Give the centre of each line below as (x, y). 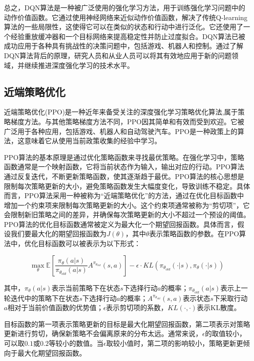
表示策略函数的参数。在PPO (194, 234)
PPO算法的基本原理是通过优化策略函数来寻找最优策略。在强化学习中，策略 (124, 157)
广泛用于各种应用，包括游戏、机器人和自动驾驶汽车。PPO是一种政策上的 (121, 131)
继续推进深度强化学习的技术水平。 (79, 65)
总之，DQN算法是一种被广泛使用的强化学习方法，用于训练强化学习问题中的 (125, 7)
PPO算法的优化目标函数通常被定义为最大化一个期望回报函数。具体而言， (121, 224)
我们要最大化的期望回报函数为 (58, 234)
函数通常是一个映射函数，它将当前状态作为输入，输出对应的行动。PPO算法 (124, 167)
